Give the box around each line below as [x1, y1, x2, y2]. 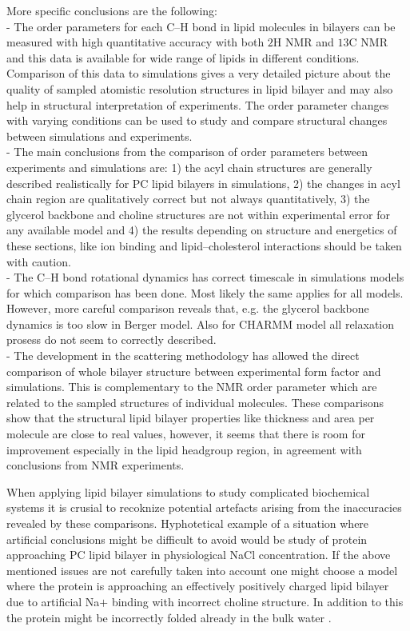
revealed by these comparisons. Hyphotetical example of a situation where [6, 515, 369, 531]
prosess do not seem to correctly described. [6, 331, 217, 348]
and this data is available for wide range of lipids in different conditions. [6, 49, 360, 66]
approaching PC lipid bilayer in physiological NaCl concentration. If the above [6, 546, 391, 563]
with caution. [6, 253, 71, 270]
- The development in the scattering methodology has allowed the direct [6, 347, 360, 364]
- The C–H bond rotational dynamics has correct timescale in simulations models [6, 269, 404, 286]
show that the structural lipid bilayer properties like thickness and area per [6, 409, 375, 426]
